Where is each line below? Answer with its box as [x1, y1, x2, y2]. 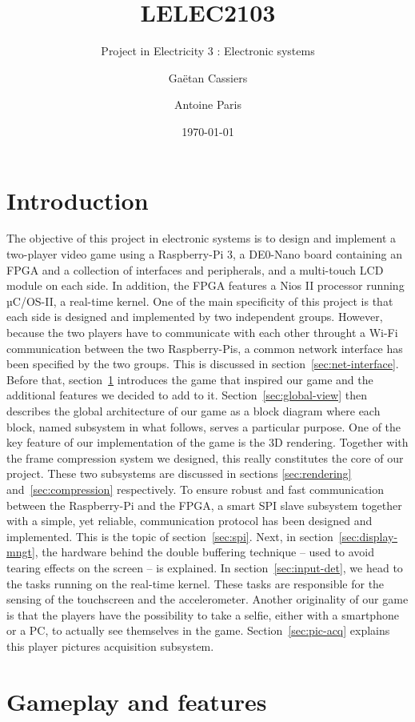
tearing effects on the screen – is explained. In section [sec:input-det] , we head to [6, 559, 403, 576]
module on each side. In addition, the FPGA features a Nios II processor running [6, 277, 405, 294]
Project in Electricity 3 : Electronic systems [101, 42, 315, 59]
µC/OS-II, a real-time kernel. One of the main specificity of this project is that [6, 292, 393, 309]
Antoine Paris [174, 96, 241, 113]
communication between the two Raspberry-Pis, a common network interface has [6, 339, 403, 356]
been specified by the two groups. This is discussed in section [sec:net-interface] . [6, 355, 399, 372]
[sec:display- [338, 527, 398, 544]
